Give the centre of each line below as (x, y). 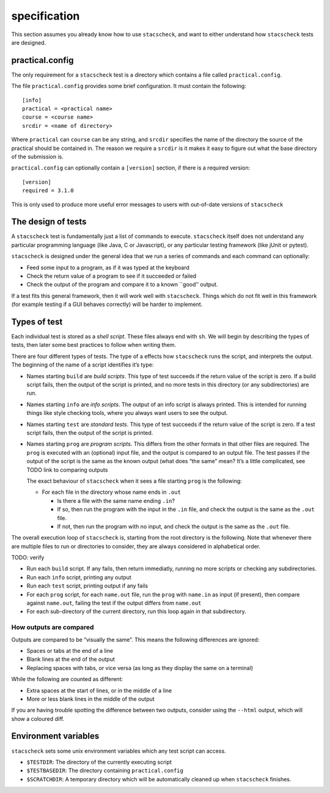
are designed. (29, 42)
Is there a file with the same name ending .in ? (116, 501)
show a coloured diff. (38, 718)
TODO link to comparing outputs (67, 470)
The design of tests (49, 222)
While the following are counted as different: (67, 679)
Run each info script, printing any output (79, 577)
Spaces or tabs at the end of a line (70, 650)
